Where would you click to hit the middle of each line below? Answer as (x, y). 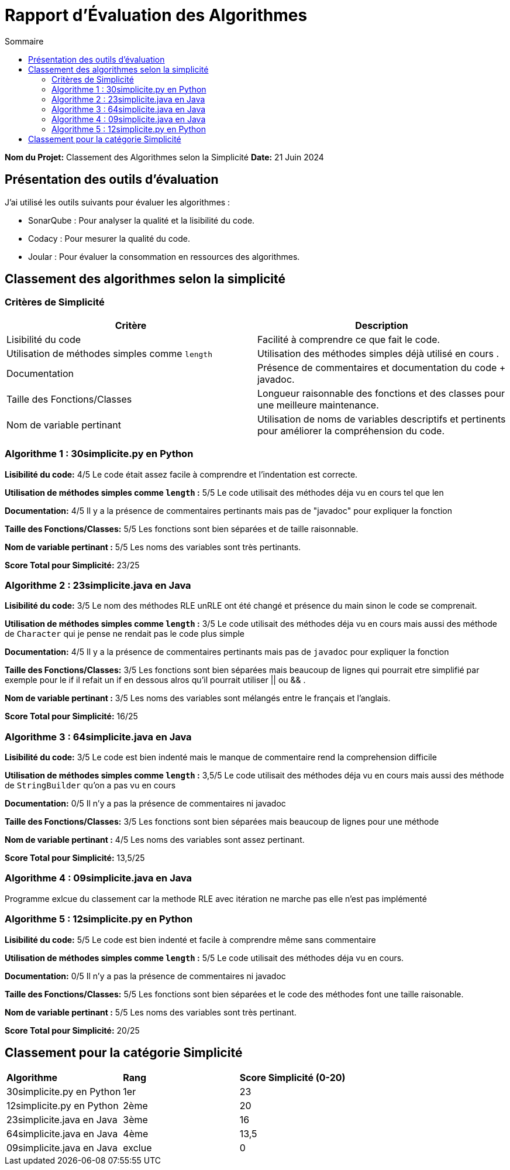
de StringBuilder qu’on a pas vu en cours (90, 785)
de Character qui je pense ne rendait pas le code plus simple (125, 634)
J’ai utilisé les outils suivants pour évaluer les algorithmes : (118, 202)
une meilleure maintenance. (318, 405)
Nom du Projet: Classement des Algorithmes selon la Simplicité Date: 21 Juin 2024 (164, 157)
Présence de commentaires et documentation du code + (382, 367)
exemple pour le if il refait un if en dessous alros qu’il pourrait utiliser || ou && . (155, 680)
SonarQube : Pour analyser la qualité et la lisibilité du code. (142, 220)
